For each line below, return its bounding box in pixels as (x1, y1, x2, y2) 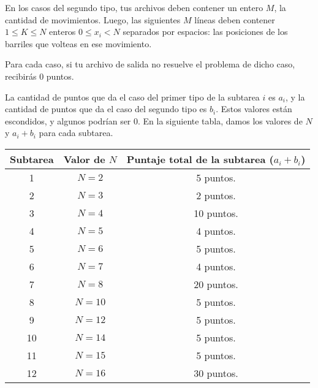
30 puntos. (194, 365, 238, 380)
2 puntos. (196, 188, 236, 202)
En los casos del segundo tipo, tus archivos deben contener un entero (5, 1, 263, 13)
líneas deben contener (194, 13, 275, 26)
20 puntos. (194, 276, 238, 291)
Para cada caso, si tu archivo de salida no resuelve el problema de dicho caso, (5, 58, 295, 70)
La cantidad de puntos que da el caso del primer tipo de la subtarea (5, 90, 260, 103)
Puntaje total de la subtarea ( (126, 151, 274, 166)
